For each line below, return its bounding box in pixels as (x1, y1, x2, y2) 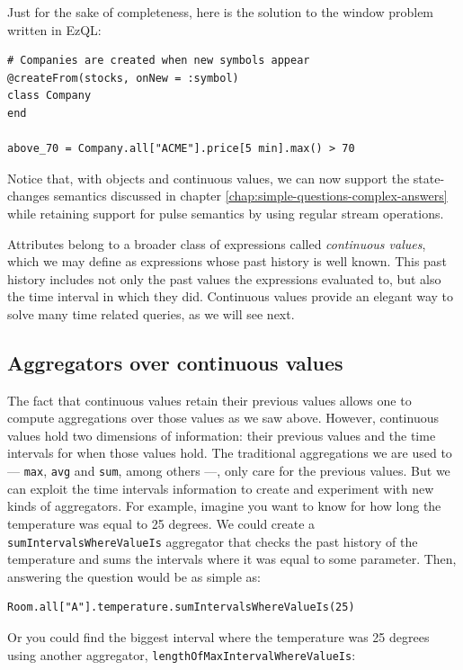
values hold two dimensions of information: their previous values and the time (7, 425, 436, 444)
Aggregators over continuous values (7, 348, 343, 376)
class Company (7, 89, 92, 103)
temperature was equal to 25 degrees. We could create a (7, 514, 316, 532)
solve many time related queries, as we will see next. (7, 304, 295, 323)
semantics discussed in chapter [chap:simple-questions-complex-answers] (53, 186, 448, 205)
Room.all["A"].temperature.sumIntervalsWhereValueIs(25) (7, 601, 355, 614)
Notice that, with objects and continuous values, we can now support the (7, 168, 410, 187)
